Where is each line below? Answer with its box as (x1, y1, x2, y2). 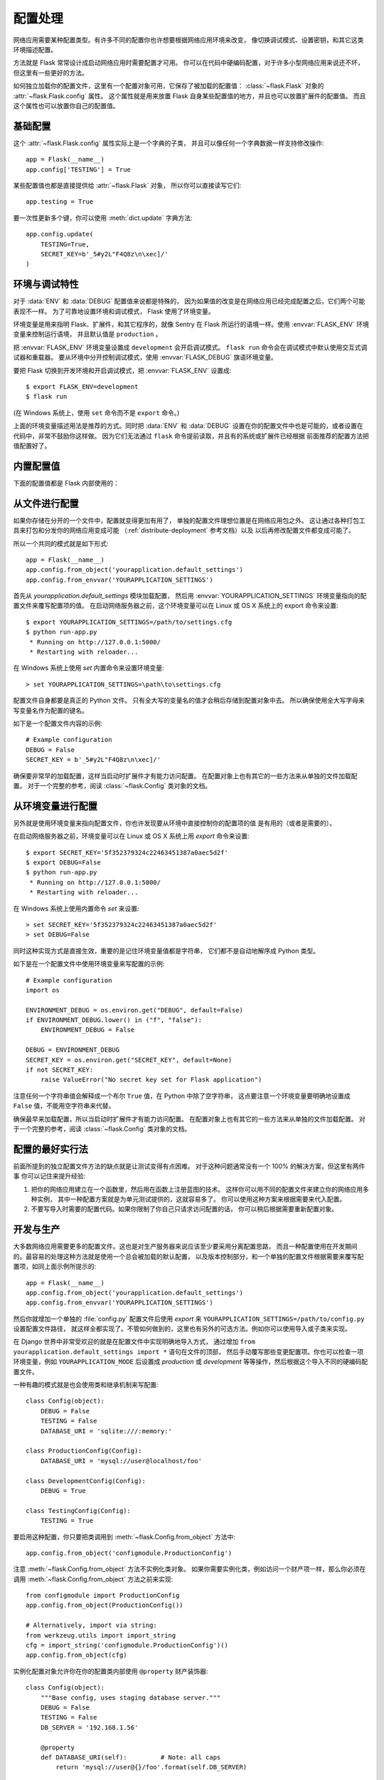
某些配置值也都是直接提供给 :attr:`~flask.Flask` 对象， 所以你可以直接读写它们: (13, 181, 242, 189)
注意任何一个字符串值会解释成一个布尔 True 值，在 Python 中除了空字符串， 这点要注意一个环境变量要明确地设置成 (13, 1091, 351, 1100)
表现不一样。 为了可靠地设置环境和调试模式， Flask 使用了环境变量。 (13, 307, 215, 315)
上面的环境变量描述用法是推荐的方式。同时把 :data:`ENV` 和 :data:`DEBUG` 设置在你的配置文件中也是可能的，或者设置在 (13, 422, 364, 430)
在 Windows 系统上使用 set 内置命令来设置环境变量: (13, 664, 164, 672)
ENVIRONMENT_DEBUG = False (40, 1026, 135, 1034)
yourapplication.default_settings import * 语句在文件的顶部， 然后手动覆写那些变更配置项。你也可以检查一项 (13, 1347, 364, 1356)
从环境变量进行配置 (13, 800, 97, 812)
